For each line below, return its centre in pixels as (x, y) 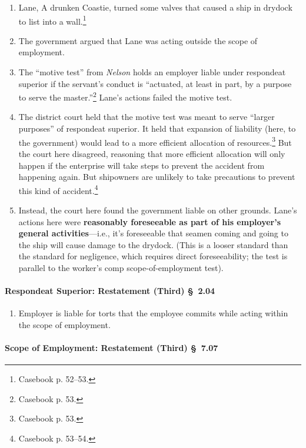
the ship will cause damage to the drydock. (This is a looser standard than (153, 244)
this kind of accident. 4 (58, 189)
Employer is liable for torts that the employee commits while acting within (153, 313)
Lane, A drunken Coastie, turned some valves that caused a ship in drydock (155, 7)
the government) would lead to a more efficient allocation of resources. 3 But (155, 141)
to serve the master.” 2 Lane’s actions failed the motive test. (125, 96)
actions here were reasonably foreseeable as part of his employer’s (150, 221)
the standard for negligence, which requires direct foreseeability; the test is (153, 256)
